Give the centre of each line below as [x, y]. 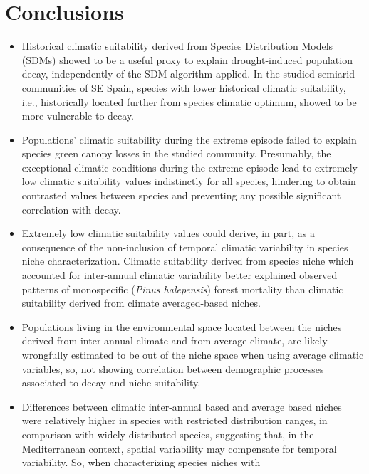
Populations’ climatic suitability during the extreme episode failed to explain [189, 139]
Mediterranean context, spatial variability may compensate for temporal [179, 448]
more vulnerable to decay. [78, 116]
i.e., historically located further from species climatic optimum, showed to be [189, 101]
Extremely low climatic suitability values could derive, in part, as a [168, 233]
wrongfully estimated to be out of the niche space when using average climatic [193, 354]
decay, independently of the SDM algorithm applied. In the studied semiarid [188, 74]
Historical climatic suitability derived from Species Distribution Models [177, 46]
